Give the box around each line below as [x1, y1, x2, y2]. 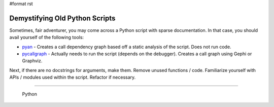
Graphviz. [22, 58, 43, 64]
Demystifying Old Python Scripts [9, 14, 116, 22]
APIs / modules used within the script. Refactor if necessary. [9, 74, 136, 81]
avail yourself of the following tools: [9, 34, 84, 41]
